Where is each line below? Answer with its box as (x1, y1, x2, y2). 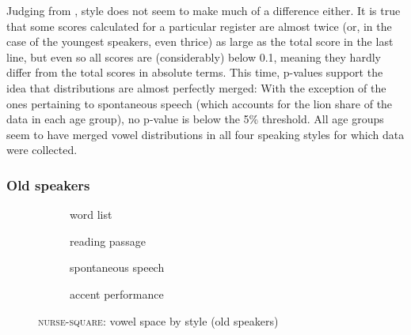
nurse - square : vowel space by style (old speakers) (38, 312, 279, 329)
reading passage (70, 232, 146, 249)
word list (70, 206, 112, 223)
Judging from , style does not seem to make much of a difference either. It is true (6, 2, 401, 18)
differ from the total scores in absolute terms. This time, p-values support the (6, 64, 383, 81)
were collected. (6, 141, 78, 158)
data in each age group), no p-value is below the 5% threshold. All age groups (6, 111, 384, 127)
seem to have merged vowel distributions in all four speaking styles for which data (6, 126, 405, 142)
